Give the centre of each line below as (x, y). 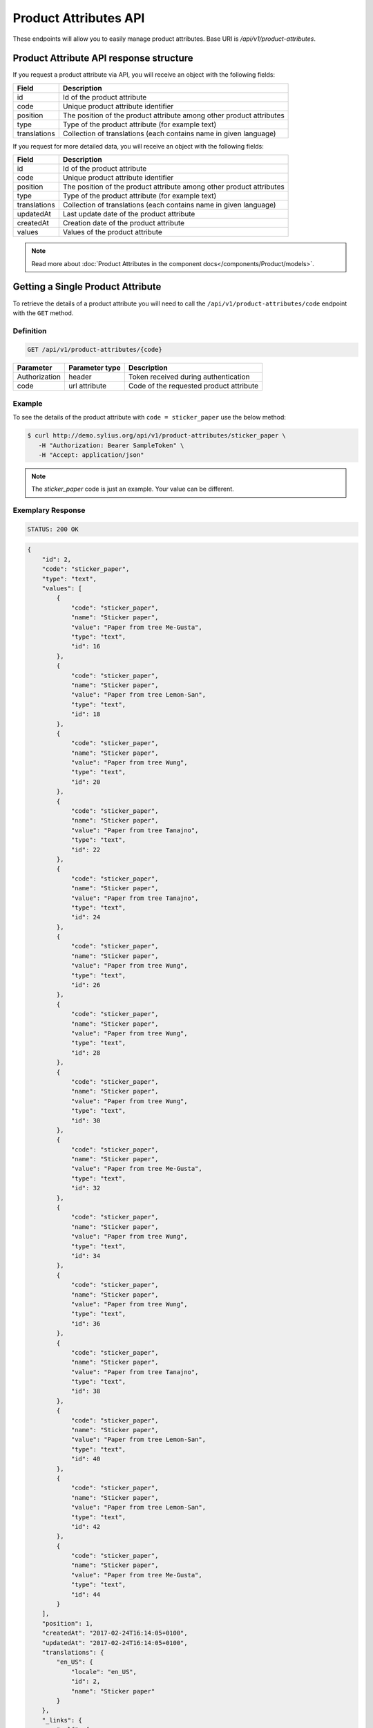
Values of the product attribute (112, 232)
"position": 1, (67, 1623)
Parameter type (95, 368)
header (80, 377)
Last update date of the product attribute (129, 214)
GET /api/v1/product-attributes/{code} (95, 350)
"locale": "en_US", (104, 1672)
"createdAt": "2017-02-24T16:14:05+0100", (115, 1633)
